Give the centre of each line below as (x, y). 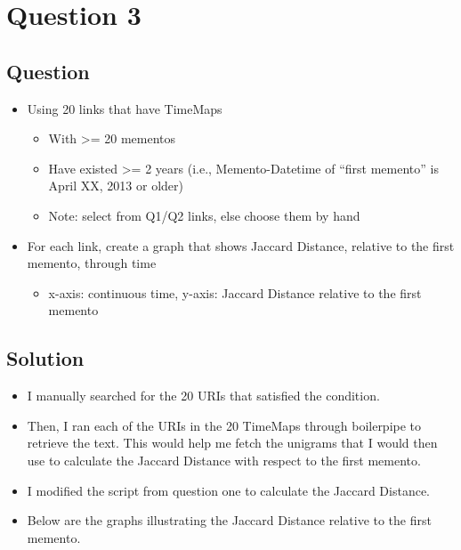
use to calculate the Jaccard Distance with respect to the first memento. (224, 460)
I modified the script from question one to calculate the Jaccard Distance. (229, 490)
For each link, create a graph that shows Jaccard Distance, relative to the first (241, 245)
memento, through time (92, 263)
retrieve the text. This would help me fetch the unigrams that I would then (232, 443)
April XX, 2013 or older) (116, 186)
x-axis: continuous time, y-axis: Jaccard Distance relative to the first (235, 292)
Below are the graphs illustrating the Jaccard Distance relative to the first (229, 520)
